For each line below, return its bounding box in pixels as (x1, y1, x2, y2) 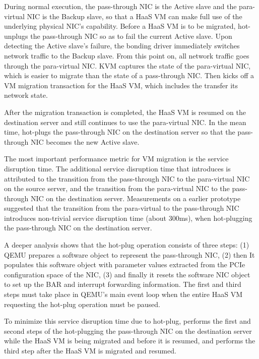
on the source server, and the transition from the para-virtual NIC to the (4, 183, 230, 194)
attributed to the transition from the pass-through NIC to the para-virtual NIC (4, 173, 250, 184)
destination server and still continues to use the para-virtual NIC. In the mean (4, 116, 246, 127)
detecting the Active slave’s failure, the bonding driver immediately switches (4, 40, 240, 51)
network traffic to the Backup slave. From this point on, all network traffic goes (4, 50, 249, 61)
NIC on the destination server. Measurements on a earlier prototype (30, 193, 241, 203)
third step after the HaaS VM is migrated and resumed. (4, 345, 176, 355)
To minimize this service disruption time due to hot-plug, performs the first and (4, 316, 251, 326)
